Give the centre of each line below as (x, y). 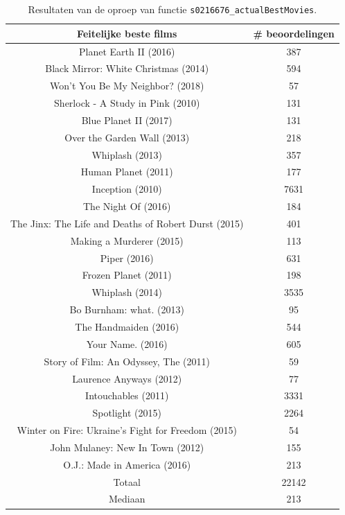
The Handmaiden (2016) (127, 326)
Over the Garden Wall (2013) (127, 137)
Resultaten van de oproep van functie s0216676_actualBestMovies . (172, 9)
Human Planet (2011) (127, 172)
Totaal (127, 481)
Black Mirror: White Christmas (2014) (127, 68)
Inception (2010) (127, 189)
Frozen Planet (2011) (127, 275)
